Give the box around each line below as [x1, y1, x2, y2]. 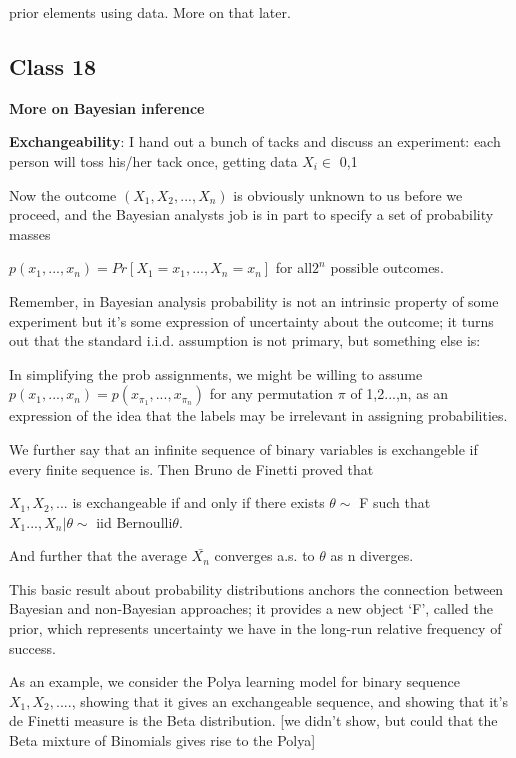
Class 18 [9, 50, 97, 81]
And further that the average [9, 545, 187, 566]
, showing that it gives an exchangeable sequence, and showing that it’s [71, 690, 508, 711]
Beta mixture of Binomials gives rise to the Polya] [9, 730, 316, 751]
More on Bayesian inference [9, 97, 205, 118]
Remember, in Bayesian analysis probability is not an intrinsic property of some [9, 290, 499, 311]
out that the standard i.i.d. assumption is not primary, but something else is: [9, 330, 481, 351]
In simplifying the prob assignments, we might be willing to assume [9, 363, 423, 384]
